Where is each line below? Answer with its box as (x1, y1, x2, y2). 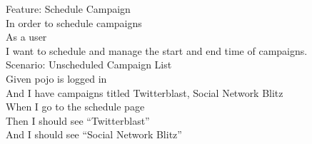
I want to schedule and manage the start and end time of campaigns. (6, 43, 308, 58)
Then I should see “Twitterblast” (6, 113, 150, 128)
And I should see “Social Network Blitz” (6, 127, 182, 142)
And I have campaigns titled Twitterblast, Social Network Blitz (6, 85, 283, 100)
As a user (6, 29, 47, 44)
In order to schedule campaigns (6, 15, 142, 30)
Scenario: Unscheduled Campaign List (6, 57, 172, 72)
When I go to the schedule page (6, 99, 145, 114)
